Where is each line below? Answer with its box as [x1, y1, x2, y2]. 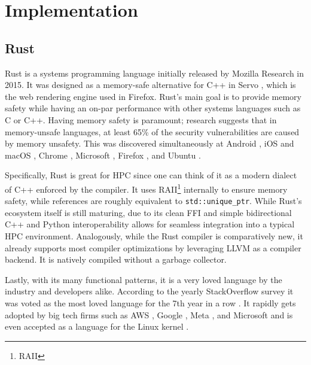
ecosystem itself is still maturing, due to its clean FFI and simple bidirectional [5, 206, 292, 218]
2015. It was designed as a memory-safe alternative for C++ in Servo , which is [5, 78, 296, 91]
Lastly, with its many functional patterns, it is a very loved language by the [5, 273, 282, 285]
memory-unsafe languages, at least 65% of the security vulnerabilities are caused [5, 125, 300, 138]
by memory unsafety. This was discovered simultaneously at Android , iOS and [5, 137, 294, 150]
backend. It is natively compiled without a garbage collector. [5, 253, 227, 266]
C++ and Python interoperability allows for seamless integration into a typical [5, 218, 295, 230]
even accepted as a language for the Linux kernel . [5, 320, 189, 333]
